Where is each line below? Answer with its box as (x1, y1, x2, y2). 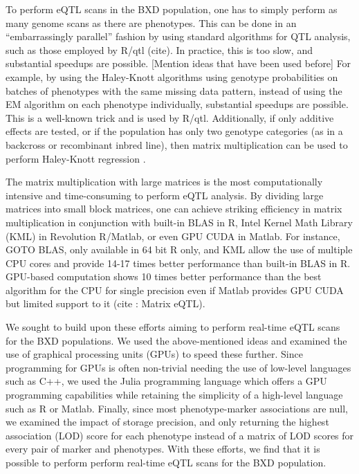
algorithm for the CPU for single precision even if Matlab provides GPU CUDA (6, 282, 344, 297)
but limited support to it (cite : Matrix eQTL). (6, 296, 205, 311)
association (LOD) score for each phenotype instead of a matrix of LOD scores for (6, 428, 354, 442)
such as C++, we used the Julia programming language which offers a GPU (6, 374, 327, 388)
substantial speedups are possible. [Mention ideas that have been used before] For (6, 56, 351, 71)
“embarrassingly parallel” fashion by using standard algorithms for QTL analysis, (6, 29, 351, 44)
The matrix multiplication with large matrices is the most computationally (6, 174, 323, 189)
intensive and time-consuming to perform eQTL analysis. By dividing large (6, 188, 324, 202)
